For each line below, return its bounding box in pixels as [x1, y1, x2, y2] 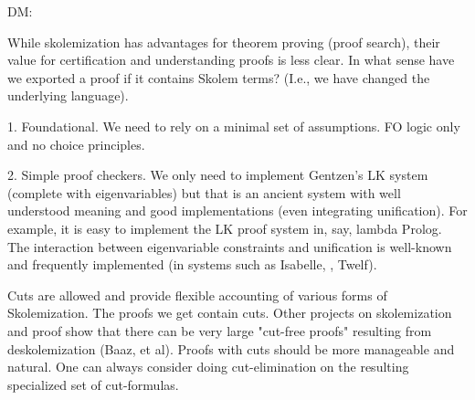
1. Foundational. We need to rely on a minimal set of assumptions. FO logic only [7, 116, 460, 135]
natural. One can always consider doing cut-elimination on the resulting [7, 357, 409, 376]
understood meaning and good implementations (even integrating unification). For [7, 201, 468, 220]
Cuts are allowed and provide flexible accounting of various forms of [7, 285, 387, 304]
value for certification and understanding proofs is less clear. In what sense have [7, 50, 455, 69]
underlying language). [7, 86, 129, 105]
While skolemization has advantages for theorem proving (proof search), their [7, 32, 440, 51]
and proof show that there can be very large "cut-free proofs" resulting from [7, 321, 432, 340]
